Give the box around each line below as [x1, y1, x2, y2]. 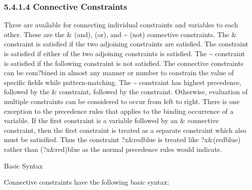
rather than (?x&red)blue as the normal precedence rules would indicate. [4, 144, 222, 154]
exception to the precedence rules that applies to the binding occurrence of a [4, 106, 233, 116]
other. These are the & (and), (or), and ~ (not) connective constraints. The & [4, 29, 237, 39]
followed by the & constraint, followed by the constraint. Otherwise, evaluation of [4, 86, 248, 97]
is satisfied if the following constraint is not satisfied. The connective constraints [4, 58, 244, 68]
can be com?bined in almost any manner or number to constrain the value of [4, 67, 234, 78]
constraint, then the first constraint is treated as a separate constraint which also [4, 125, 247, 135]
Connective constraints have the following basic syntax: [4, 177, 169, 187]
